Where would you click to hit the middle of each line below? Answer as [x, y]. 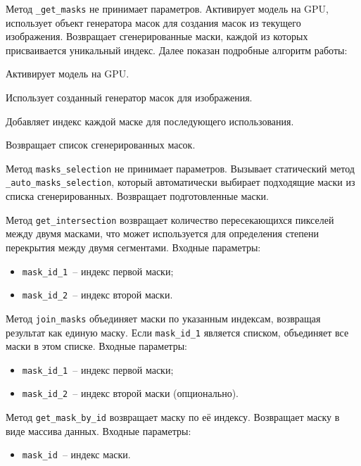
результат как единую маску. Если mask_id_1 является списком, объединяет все [177, 332]
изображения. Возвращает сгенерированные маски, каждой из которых [157, 36]
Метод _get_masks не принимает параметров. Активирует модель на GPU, [167, 8]
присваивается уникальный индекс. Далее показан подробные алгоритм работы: [177, 50]
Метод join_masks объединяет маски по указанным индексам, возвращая [163, 318]
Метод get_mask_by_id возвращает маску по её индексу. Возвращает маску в [173, 417]
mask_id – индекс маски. [76, 454]
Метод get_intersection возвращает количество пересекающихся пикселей [170, 219]
